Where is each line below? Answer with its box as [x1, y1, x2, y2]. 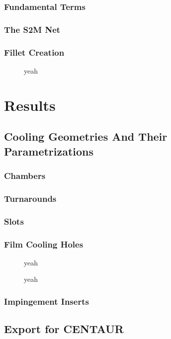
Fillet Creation [4, 46, 65, 58]
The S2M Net [4, 23, 61, 35]
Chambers [4, 169, 46, 181]
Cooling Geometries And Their [4, 129, 168, 144]
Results [4, 94, 56, 115]
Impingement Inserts [4, 295, 89, 307]
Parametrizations [4, 143, 94, 159]
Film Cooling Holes [4, 238, 84, 250]
